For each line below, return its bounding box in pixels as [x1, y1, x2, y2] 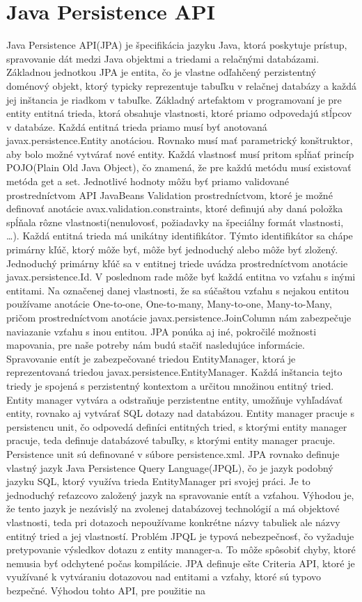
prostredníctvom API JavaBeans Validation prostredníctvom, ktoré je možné [6, 187, 333, 202]
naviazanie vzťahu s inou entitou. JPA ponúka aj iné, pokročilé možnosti [6, 324, 317, 338]
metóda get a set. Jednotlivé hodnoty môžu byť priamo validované [6, 174, 289, 189]
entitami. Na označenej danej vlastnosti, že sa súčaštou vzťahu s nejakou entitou [6, 283, 349, 297]
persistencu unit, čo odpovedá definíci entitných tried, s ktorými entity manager [6, 419, 347, 434]
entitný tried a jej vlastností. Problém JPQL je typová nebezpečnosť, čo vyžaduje [6, 528, 354, 543]
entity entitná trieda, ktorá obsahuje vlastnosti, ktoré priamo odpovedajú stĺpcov [6, 106, 352, 120]
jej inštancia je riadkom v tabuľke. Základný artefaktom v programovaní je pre [6, 92, 342, 106]
